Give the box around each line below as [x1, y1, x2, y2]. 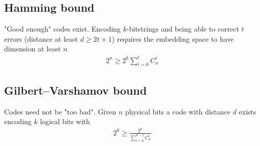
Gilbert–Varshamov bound [4, 82, 147, 98]
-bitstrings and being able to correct [127, 23, 239, 34]
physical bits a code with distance [125, 106, 230, 116]
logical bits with [40, 116, 90, 127]
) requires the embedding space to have [111, 33, 234, 44]
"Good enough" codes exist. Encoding [4, 23, 121, 34]
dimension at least [4, 43, 61, 54]
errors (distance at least [4, 33, 78, 44]
